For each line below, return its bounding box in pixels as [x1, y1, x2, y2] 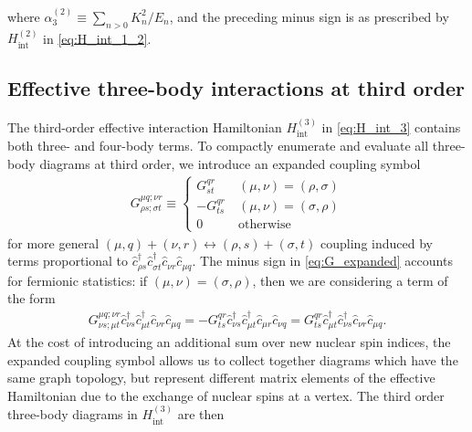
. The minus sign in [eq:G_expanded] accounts [192, 251, 453, 270]
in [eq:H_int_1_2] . [43, 28, 152, 47]
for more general [7, 233, 100, 252]
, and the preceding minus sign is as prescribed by [169, 6, 449, 26]
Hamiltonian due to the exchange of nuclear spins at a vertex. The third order [7, 385, 445, 405]
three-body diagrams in [7, 405, 138, 424]
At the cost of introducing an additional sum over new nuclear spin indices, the [7, 332, 451, 352]
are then [177, 405, 225, 424]
